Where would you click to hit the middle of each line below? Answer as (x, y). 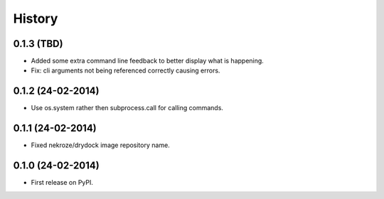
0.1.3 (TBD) (38, 44)
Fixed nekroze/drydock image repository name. (100, 145)
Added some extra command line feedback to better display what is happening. (148, 61)
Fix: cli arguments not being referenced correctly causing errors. (126, 70)
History (36, 18)
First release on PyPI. (62, 183)
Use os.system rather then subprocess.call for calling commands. (127, 108)
